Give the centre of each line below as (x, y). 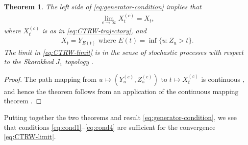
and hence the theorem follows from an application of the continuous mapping (121, 91)
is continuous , (223, 79)
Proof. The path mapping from (50, 79)
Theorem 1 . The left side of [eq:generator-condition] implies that (103, 6)
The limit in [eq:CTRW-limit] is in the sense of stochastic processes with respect (124, 52)
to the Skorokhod (29, 61)
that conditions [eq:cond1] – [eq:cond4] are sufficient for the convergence (110, 127)
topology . (79, 61)
